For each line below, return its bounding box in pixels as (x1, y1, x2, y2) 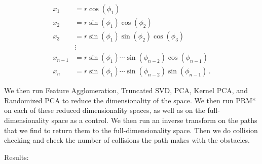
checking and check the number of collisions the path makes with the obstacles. (4, 135, 250, 145)
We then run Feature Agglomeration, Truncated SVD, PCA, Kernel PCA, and (4, 85, 248, 96)
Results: (4, 151, 29, 162)
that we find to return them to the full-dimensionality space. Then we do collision (4, 125, 258, 135)
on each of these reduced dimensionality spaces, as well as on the (4, 105, 205, 115)
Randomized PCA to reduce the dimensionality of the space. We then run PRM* (4, 95, 256, 105)
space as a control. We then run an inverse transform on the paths (51, 114, 257, 125)
